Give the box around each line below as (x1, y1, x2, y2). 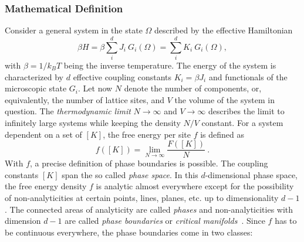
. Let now (78, 82, 113, 94)
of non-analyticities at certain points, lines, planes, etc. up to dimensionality (5, 191, 279, 203)
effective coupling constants (73, 70, 171, 83)
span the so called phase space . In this (62, 168, 198, 180)
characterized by (5, 70, 64, 83)
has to (275, 214, 297, 227)
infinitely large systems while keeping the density (5, 116, 181, 128)
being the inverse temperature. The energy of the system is (63, 59, 276, 71)
